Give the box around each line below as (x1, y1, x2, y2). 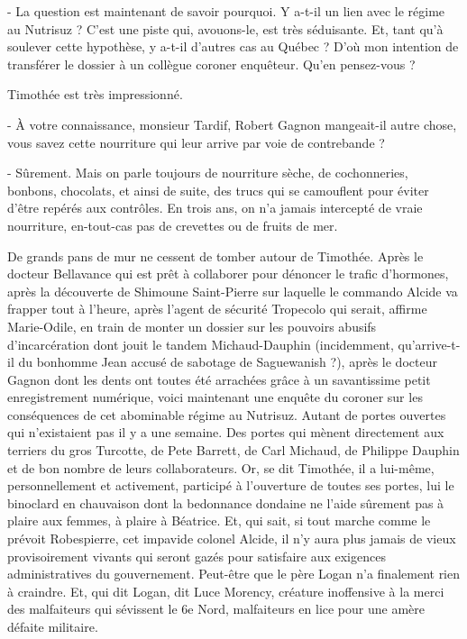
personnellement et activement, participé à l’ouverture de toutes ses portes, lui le (7, 476, 454, 495)
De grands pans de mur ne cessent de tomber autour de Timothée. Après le (7, 246, 424, 265)
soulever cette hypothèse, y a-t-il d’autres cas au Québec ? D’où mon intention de (7, 37, 459, 56)
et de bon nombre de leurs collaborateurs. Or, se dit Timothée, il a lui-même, (7, 458, 435, 477)
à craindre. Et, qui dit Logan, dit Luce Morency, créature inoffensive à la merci (7, 581, 444, 600)
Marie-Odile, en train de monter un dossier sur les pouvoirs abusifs (7, 316, 377, 335)
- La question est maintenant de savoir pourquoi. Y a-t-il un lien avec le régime (7, 2, 445, 20)
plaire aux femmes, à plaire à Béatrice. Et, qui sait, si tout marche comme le (7, 511, 431, 530)
